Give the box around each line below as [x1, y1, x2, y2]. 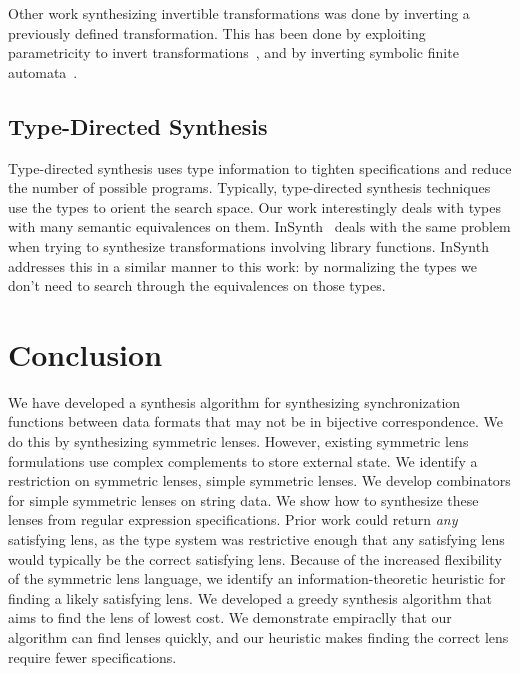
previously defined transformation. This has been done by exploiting [8, 22, 426, 43]
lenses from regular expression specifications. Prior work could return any [8, 509, 458, 530]
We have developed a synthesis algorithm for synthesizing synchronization [8, 391, 461, 412]
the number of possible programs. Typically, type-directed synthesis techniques [8, 177, 491, 198]
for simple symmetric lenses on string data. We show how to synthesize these [8, 489, 479, 510]
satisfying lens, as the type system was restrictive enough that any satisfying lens [8, 529, 505, 550]
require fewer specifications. [8, 646, 177, 667]
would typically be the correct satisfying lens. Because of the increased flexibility [8, 548, 502, 569]
